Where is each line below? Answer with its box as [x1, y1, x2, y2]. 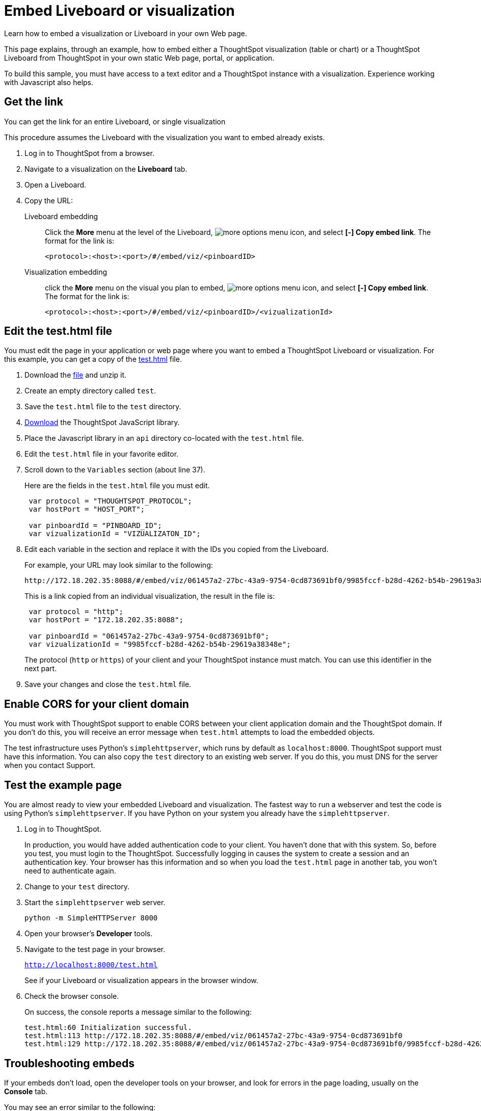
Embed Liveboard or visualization [4, 2, 235, 19]
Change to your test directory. [24, 882, 130, 891]
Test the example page [4, 778, 122, 791]
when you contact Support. [4, 761, 95, 770]
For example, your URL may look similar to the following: [24, 561, 213, 570]
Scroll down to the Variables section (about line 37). [24, 465, 205, 474]
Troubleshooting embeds [4, 1056, 135, 1070]
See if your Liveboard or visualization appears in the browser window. [24, 976, 258, 985]
